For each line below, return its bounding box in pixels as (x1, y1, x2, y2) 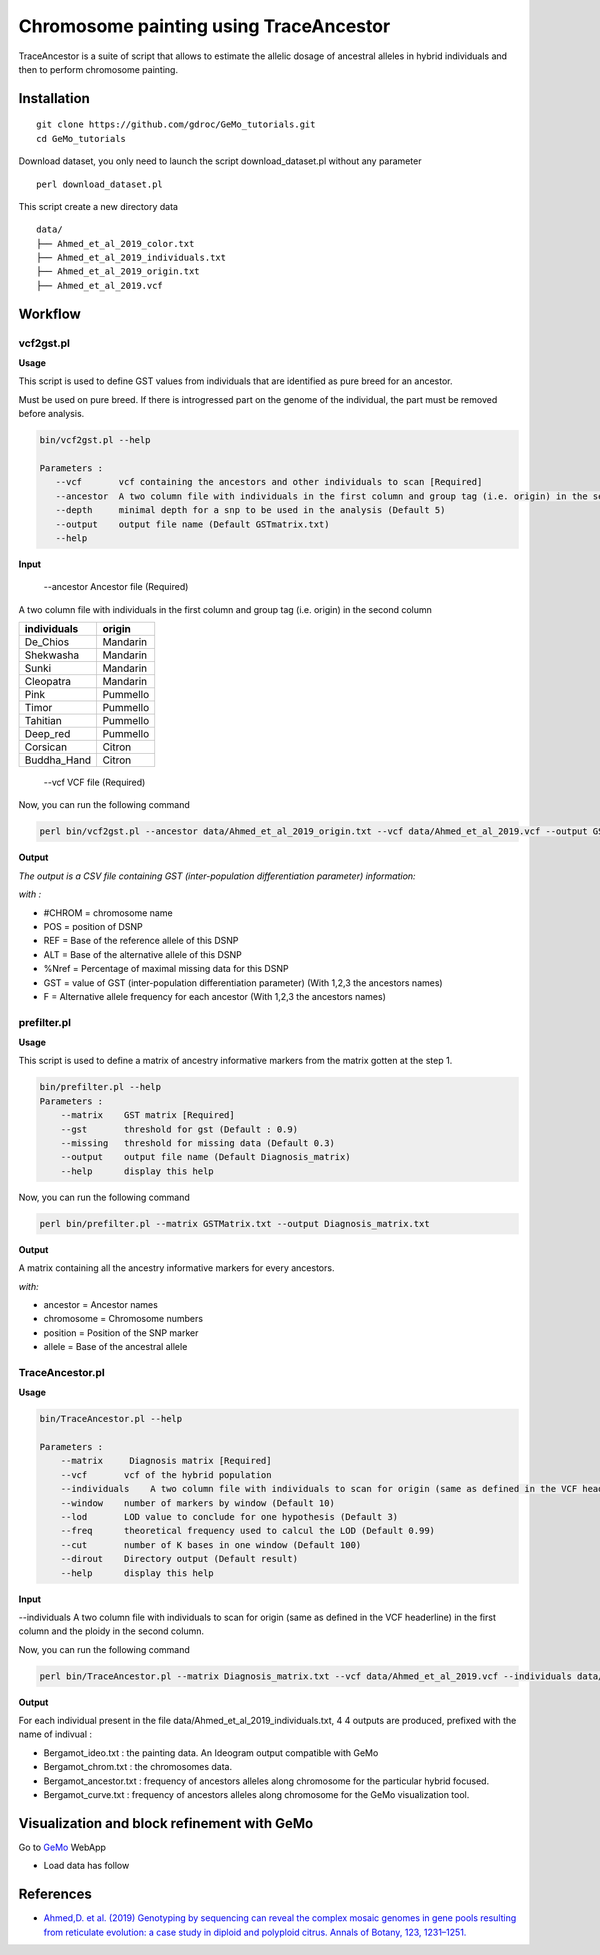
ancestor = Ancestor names (43, 1298, 159, 1310)
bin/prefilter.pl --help (39, 1081, 162, 1093)
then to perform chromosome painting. (18, 63, 179, 75)
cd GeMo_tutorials (36, 133, 127, 144)
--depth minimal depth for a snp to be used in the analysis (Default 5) (55, 505, 446, 516)
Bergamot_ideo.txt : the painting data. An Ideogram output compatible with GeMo (43, 1746, 379, 1759)
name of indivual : (18, 1728, 93, 1740)
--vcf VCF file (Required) (43, 776, 146, 789)
